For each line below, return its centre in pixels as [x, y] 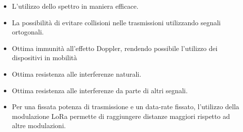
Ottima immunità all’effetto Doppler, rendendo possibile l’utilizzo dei [115, 48]
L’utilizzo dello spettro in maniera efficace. [75, 6]
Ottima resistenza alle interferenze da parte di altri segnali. [100, 90]
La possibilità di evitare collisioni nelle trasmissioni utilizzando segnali [116, 22]
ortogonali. [28, 32]
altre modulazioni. [39, 125]
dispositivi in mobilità [44, 58]
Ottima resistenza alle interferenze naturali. [77, 74]
